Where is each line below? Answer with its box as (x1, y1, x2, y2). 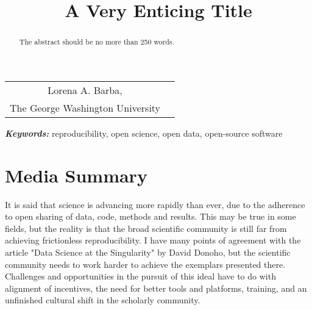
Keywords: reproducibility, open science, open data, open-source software (5, 126, 283, 139)
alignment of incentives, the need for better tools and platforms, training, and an (5, 281, 307, 294)
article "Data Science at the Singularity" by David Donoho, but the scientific (5, 245, 291, 258)
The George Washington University (10, 100, 161, 115)
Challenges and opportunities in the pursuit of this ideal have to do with (5, 270, 276, 283)
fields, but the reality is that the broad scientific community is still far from (5, 222, 287, 234)
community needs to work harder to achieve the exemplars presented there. (5, 258, 286, 270)
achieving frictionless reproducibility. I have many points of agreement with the (5, 234, 301, 247)
